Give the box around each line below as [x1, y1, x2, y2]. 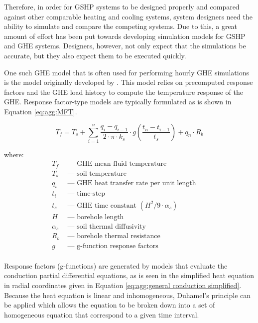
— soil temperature [67, 170, 127, 177]
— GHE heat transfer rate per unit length [67, 180, 196, 187]
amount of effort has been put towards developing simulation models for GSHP [4, 30, 246, 41]
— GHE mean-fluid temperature [67, 160, 167, 168]
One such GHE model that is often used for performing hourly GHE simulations [4, 67, 249, 77]
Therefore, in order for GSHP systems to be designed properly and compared [4, 1, 240, 11]
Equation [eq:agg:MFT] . [4, 106, 77, 116]
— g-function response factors [67, 242, 158, 250]
